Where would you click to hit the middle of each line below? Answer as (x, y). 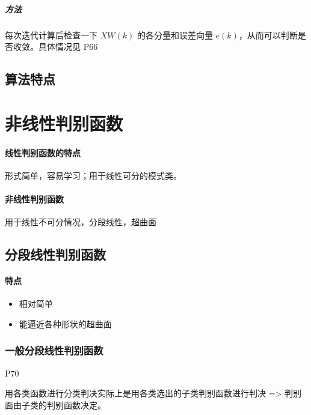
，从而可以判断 (268, 35)
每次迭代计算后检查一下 (51, 35)
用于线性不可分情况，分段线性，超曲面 (81, 222)
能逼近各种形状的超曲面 (65, 323)
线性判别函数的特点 (43, 152)
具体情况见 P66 (68, 47)
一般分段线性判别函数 (54, 350)
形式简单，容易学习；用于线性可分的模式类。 (93, 175)
